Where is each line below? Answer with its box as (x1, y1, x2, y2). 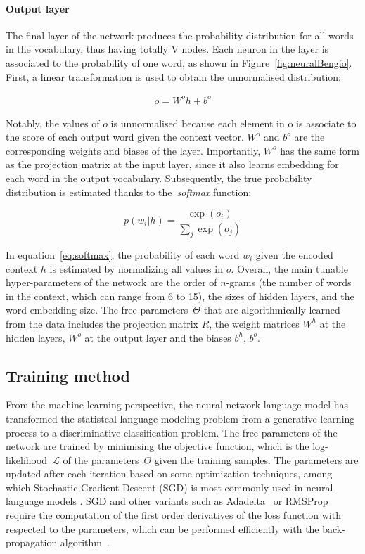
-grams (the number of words (226, 275, 352, 290)
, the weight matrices (209, 316, 300, 330)
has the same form (280, 143, 359, 157)
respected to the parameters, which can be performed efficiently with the (6, 521, 319, 536)
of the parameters (63, 452, 139, 467)
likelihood (6, 452, 48, 467)
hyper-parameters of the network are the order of (6, 275, 217, 290)
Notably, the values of (6, 115, 100, 130)
